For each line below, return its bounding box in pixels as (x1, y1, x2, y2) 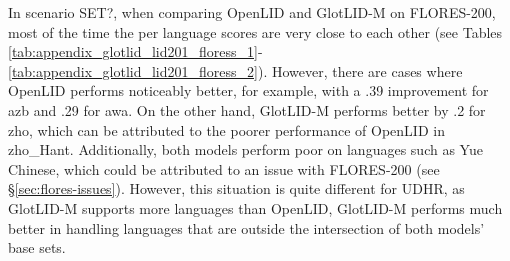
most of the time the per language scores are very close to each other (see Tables (8, 21, 503, 42)
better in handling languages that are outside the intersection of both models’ (8, 217, 485, 238)
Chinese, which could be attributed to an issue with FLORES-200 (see (8, 158, 440, 179)
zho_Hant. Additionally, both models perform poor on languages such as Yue (8, 139, 483, 160)
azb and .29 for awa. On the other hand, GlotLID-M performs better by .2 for (8, 99, 486, 120)
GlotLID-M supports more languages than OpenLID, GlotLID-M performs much (8, 197, 503, 218)
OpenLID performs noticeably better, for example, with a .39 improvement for (8, 80, 489, 101)
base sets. (8, 237, 66, 258)
